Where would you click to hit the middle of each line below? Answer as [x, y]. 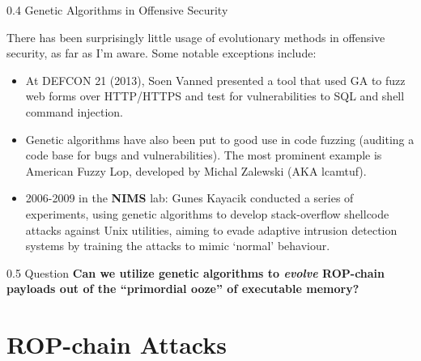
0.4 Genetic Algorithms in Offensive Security [117, 10]
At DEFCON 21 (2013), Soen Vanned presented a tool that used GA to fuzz [215, 80]
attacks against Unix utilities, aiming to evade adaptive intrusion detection [211, 229]
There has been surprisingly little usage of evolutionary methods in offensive [196, 37]
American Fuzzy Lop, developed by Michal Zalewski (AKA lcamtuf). [196, 170]
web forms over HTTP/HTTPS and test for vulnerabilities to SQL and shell [215, 96]
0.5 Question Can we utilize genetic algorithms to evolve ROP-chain [196, 272]
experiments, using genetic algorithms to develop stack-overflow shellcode [207, 213]
